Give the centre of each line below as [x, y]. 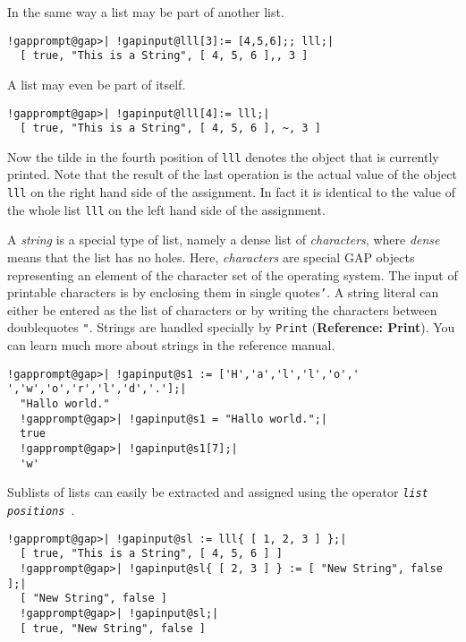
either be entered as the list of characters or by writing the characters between [222, 309]
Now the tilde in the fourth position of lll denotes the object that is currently [223, 156]
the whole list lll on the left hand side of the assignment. [166, 209]
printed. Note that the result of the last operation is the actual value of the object [232, 174]
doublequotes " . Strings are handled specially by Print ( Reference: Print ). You [231, 327]
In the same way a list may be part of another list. [146, 12]
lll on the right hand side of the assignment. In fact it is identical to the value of [231, 192]
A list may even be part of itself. [97, 84]
